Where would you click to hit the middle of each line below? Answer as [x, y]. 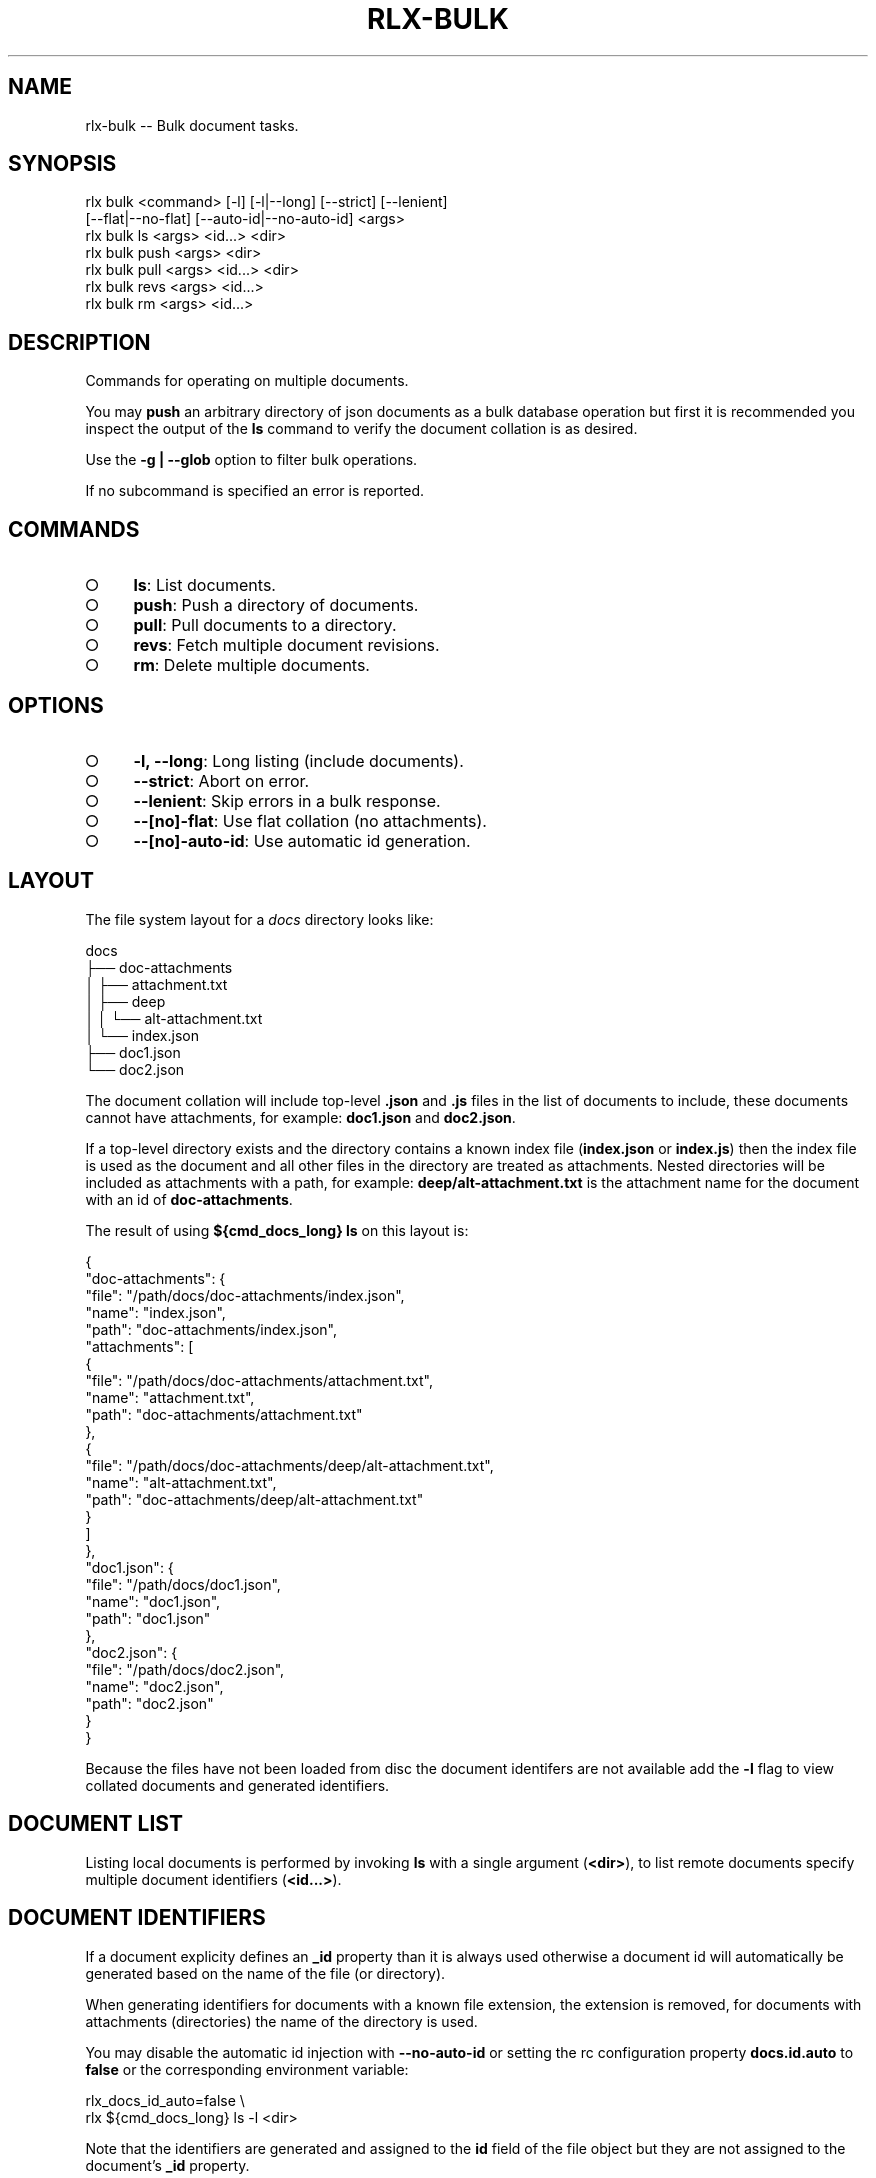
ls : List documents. [204, 585]
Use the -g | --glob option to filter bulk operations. [251, 460]
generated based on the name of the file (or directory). [265, 1973]
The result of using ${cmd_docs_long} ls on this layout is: [277, 1230]
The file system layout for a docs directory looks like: [259, 919]
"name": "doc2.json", [154, 1686]
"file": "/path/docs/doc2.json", [185, 1669]
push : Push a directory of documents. [276, 605]
